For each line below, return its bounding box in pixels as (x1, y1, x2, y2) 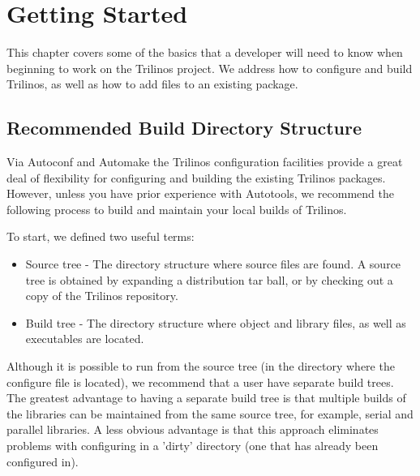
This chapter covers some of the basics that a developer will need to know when (6, 44, 403, 61)
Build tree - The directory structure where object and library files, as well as (25, 314, 406, 331)
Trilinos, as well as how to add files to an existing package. (6, 75, 298, 92)
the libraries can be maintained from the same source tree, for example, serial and (6, 405, 414, 422)
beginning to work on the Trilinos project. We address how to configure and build (6, 59, 413, 76)
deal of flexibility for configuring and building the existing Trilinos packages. (6, 169, 386, 186)
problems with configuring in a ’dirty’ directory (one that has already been (6, 437, 379, 454)
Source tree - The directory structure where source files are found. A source (25, 255, 401, 272)
